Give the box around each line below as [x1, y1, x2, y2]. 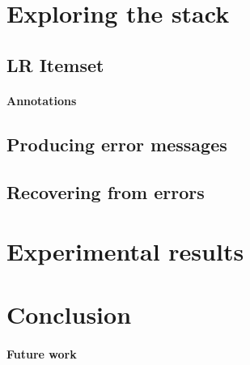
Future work [6, 346, 77, 363]
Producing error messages [6, 131, 227, 156]
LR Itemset [6, 52, 104, 77]
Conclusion [6, 298, 132, 331]
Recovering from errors [6, 179, 205, 204]
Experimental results [6, 235, 244, 268]
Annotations [6, 91, 77, 108]
